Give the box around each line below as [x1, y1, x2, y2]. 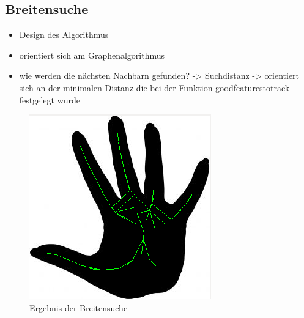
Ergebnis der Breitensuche [29, 301, 128, 314]
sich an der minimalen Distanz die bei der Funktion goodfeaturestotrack [19, 81, 290, 94]
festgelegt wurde [19, 93, 81, 106]
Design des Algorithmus [19, 28, 109, 41]
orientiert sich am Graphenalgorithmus [19, 48, 165, 61]
